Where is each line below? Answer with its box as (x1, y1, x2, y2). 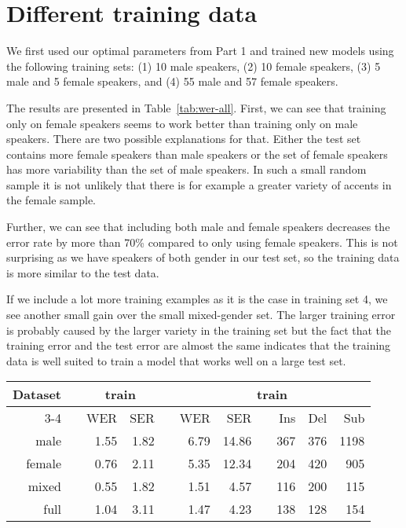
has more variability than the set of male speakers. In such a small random (6, 161, 367, 178)
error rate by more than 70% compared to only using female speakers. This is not (6, 233, 398, 250)
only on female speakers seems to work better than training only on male (6, 115, 358, 131)
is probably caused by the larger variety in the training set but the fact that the (6, 321, 392, 338)
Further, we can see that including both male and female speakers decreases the (6, 218, 390, 235)
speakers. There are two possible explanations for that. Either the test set (6, 130, 361, 147)
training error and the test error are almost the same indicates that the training (6, 337, 391, 354)
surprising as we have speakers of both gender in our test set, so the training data (6, 249, 400, 266)
